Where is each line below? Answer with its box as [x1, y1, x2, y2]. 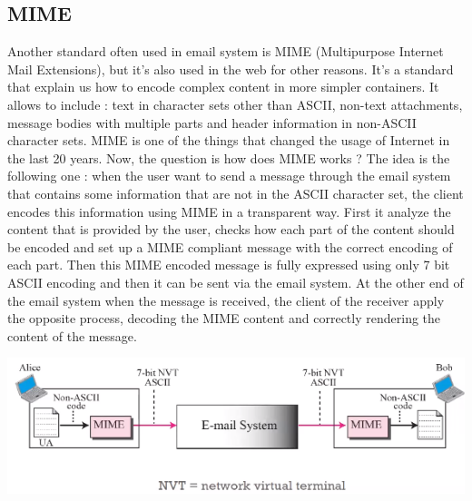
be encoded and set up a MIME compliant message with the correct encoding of [7, 237, 453, 256]
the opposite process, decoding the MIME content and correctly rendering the [7, 309, 441, 328]
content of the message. [7, 326, 137, 345]
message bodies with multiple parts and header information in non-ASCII [7, 113, 417, 132]
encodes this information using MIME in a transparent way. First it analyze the [7, 201, 451, 221]
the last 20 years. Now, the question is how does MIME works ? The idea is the [7, 148, 450, 167]
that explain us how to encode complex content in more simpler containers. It [7, 77, 439, 96]
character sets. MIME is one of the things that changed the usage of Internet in [7, 131, 450, 150]
